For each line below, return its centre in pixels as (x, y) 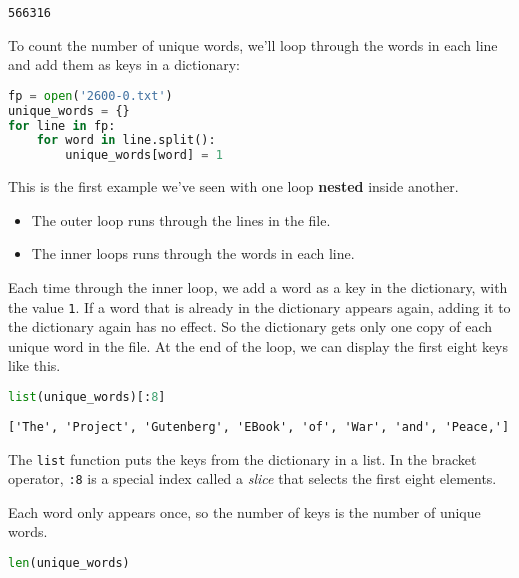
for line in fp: (62, 125)
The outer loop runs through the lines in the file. (181, 219)
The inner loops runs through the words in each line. (193, 253)
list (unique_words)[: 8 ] (87, 397)
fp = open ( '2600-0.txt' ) (90, 95)
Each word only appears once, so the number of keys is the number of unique (244, 511)
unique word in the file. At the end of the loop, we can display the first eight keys (258, 345)
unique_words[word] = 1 (144, 155)
